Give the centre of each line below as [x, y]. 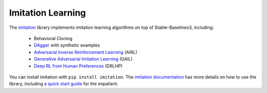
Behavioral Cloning [53, 38]
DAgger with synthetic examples [67, 45]
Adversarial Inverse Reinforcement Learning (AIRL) [86, 52]
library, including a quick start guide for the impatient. [64, 84]
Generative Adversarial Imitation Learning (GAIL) [83, 59]
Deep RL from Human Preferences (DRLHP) [78, 66]
